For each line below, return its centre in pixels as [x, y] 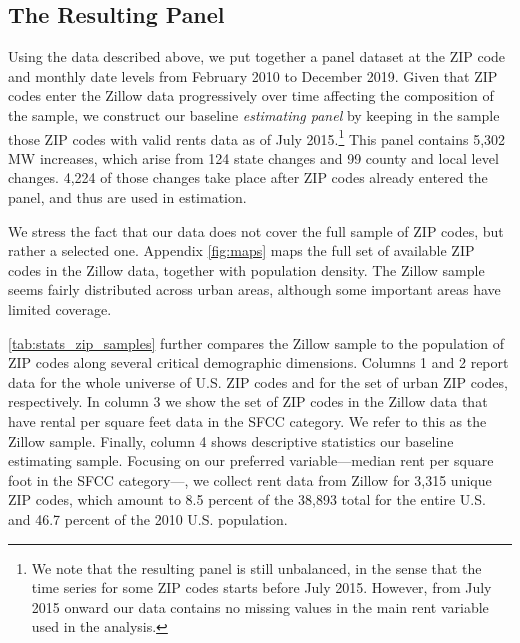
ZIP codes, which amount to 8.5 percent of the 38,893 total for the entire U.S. [247, 499]
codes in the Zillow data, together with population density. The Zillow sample [246, 269]
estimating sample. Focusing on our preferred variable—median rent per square [251, 460]
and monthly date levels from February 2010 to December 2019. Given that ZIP [253, 75]
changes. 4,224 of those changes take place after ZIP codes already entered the [248, 177]
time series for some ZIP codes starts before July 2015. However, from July [261, 587]
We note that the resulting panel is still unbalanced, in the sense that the [256, 567]
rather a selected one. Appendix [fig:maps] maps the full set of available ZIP [241, 250]
